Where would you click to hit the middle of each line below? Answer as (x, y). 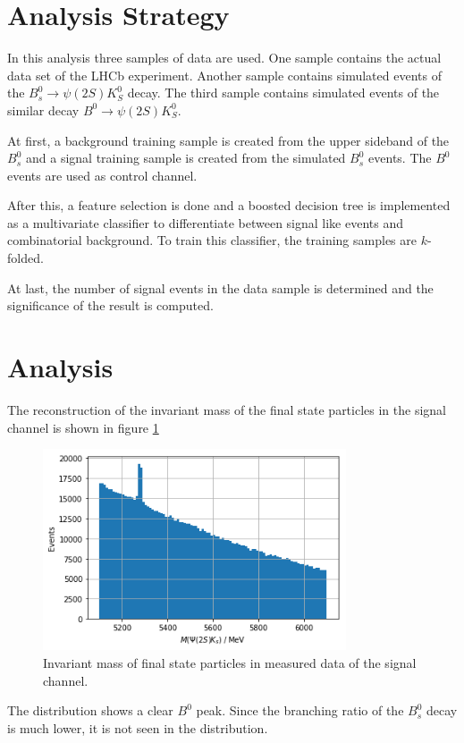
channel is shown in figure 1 (83, 427)
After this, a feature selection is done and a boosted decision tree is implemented (229, 205)
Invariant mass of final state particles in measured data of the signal (230, 663)
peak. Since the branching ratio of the (300, 710)
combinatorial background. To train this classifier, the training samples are (212, 240)
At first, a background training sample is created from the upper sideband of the (228, 140)
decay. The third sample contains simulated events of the (283, 93)
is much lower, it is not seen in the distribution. (138, 727)
